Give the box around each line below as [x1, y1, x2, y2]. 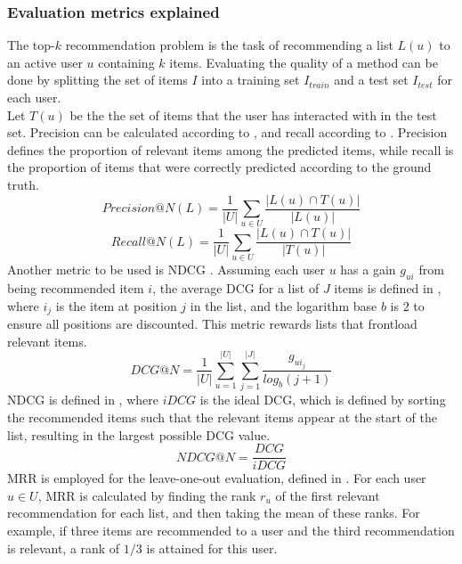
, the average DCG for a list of [152, 278, 320, 297]
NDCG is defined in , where [7, 390, 158, 409]
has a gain [340, 260, 396, 279]
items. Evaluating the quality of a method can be [169, 53, 438, 71]
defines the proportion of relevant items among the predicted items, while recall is [7, 140, 454, 159]
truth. [7, 175, 39, 193]
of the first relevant [275, 486, 380, 504]
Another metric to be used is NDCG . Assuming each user [7, 260, 325, 279]
